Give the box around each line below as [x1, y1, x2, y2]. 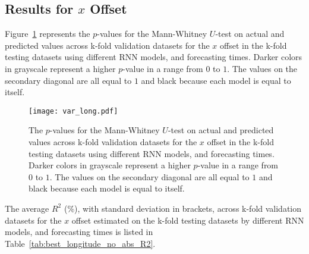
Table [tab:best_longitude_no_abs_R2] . [5, 237, 156, 249]
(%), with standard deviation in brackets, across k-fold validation [64, 202, 302, 214]
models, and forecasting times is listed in [5, 225, 153, 238]
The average [5, 202, 49, 214]
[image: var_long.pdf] [29, 106, 118, 115]
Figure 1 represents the [5, 27, 90, 40]
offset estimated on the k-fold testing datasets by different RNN [71, 214, 304, 226]
